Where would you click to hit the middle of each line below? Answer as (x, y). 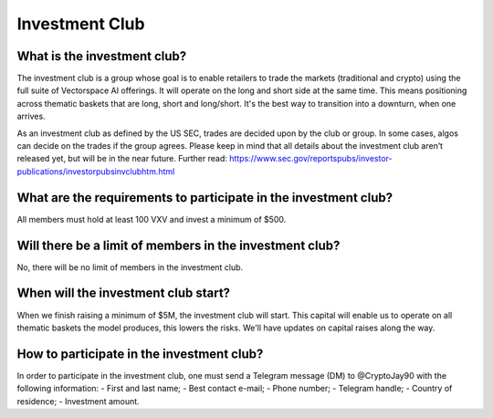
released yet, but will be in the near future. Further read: (122, 159)
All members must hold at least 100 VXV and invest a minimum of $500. (152, 219)
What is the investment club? (102, 56)
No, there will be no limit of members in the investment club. (130, 267)
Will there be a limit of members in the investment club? (178, 245)
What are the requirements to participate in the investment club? (205, 198)
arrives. (31, 116)
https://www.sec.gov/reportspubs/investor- (310, 159)
